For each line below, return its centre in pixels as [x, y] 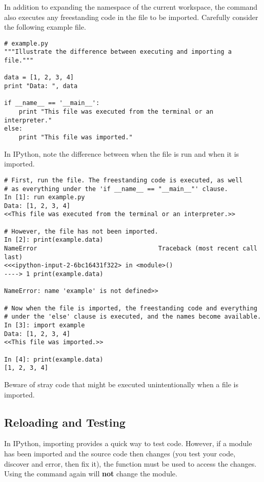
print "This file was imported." [76, 137]
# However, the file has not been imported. [81, 231]
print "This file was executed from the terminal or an [116, 112]
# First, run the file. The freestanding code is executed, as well [124, 180]
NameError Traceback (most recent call [131, 249]
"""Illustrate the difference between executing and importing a [118, 52]
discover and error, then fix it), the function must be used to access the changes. [130, 463]
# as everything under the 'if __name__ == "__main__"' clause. [116, 189]
